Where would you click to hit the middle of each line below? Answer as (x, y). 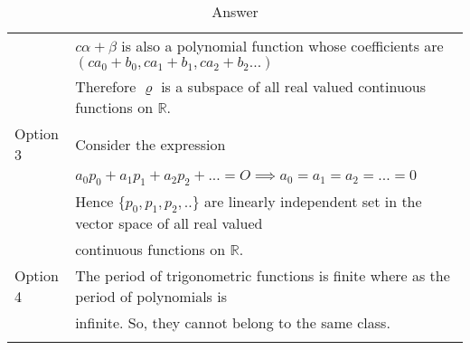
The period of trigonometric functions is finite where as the (263, 276)
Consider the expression (150, 144)
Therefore (106, 86)
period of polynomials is (151, 297)
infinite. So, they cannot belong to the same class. (233, 323)
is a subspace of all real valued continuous (294, 86)
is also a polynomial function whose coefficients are (282, 46)
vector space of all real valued (169, 223)
